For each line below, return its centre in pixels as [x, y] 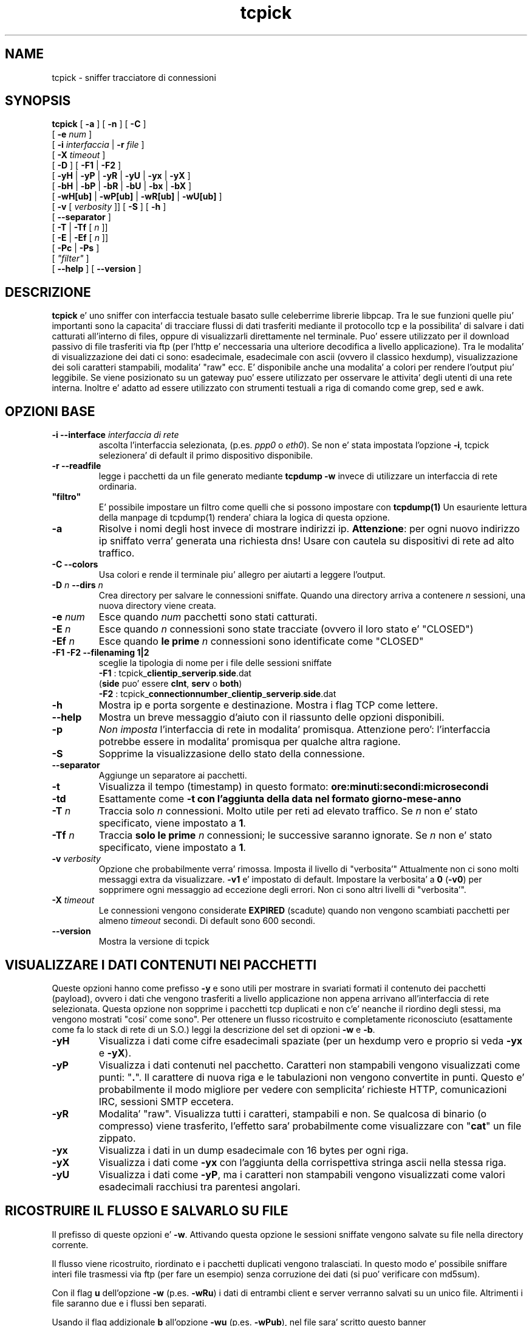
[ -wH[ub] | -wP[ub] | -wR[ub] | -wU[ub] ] [137, 196]
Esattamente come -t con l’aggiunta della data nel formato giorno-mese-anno [280, 799]
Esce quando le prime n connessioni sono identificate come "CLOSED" [261, 641]
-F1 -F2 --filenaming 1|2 [101, 653]
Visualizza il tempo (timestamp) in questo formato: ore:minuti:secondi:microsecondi [294, 787]
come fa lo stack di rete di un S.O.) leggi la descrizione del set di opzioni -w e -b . [213, 1029]
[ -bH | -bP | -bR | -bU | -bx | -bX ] [122, 186]
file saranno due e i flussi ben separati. [129, 1303]
